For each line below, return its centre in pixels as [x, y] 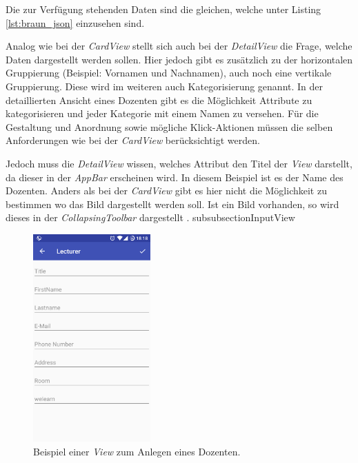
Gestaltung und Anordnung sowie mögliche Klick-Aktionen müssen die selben [169, 126]
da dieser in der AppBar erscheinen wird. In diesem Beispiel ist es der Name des [175, 177]
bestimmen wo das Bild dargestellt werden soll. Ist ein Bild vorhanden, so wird [172, 204]
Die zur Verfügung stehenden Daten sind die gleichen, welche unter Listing [163, 9]
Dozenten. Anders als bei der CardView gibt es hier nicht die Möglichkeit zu [166, 191]
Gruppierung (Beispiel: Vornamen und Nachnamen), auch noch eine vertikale [169, 73]
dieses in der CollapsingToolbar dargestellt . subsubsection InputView [150, 217]
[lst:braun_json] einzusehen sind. [75, 22]
